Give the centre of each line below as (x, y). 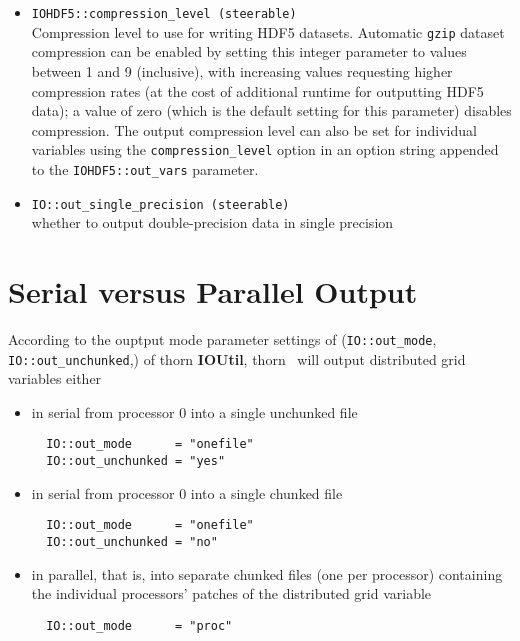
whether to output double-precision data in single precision (212, 222)
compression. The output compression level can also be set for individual (254, 129)
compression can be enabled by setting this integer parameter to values (249, 51)
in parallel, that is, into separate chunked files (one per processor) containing (267, 573)
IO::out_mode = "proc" (139, 625)
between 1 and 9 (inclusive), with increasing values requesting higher (242, 70)
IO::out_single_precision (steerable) (160, 204)
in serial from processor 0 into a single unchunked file (194, 411)
